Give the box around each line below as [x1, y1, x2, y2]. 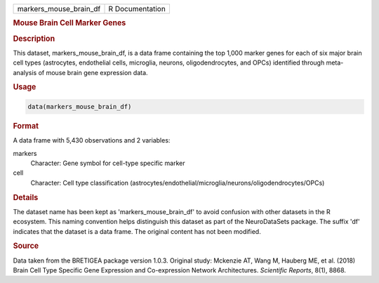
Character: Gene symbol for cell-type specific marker [30, 159, 185, 167]
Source [13, 241, 39, 251]
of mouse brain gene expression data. [38, 68, 148, 77]
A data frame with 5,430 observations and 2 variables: [13, 136, 171, 145]
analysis [13, 68, 37, 77]
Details [13, 192, 39, 202]
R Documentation [108, 4, 166, 13]
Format [13, 121, 39, 131]
